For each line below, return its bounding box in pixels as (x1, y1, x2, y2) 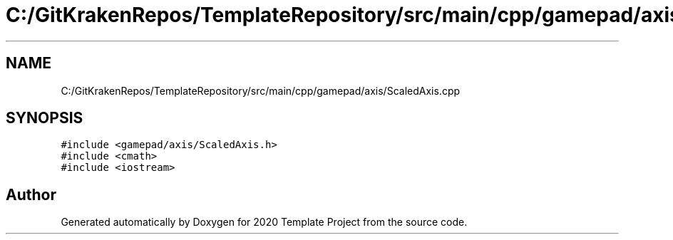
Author (6, 185, 56, 204)
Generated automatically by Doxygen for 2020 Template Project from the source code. (61, 216, 468, 229)
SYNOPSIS (6, 109, 83, 127)
